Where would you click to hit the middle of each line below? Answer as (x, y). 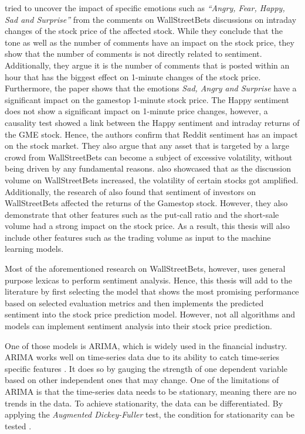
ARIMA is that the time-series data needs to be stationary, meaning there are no (151, 391)
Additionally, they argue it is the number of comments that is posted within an (147, 65)
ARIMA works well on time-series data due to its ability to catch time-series (142, 357)
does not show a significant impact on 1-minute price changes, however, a (136, 111)
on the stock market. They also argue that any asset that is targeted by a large (147, 146)
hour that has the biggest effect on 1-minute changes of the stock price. (133, 76)
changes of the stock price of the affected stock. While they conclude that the (144, 31)
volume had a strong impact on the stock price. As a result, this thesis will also (148, 226)
